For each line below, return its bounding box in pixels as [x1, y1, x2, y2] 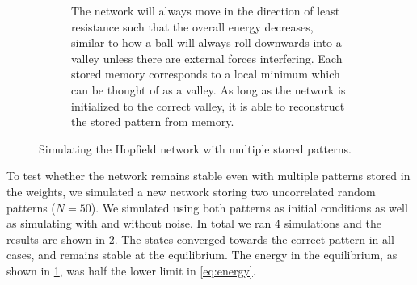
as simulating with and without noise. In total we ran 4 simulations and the [6, 215, 381, 232]
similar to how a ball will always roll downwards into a [71, 34, 342, 51]
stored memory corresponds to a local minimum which [71, 65, 340, 82]
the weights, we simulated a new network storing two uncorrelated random [6, 182, 376, 199]
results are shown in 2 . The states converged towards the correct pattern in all [6, 230, 394, 247]
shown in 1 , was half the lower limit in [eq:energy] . [6, 262, 256, 279]
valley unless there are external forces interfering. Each [71, 49, 343, 66]
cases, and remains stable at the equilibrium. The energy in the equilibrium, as [6, 246, 398, 263]
